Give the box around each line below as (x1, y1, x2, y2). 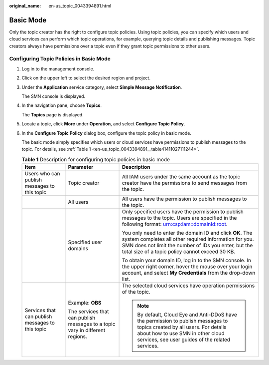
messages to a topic (68, 321, 116, 328)
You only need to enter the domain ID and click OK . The (122, 230, 253, 237)
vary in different (68, 327, 106, 334)
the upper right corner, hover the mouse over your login (122, 263, 253, 270)
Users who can (24, 170, 60, 177)
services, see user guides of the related (137, 336, 231, 343)
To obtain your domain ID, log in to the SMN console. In (122, 257, 252, 264)
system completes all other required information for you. (122, 236, 254, 243)
